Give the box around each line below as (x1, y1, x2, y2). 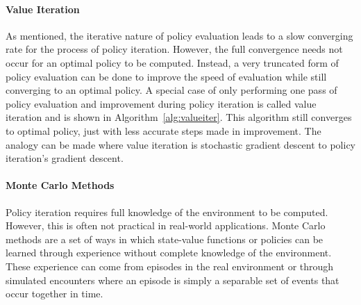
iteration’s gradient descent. (6, 151, 124, 165)
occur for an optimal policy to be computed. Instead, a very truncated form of (6, 55, 339, 69)
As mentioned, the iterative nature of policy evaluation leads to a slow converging (6, 28, 353, 42)
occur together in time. (6, 286, 103, 301)
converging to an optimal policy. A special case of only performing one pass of (6, 83, 337, 97)
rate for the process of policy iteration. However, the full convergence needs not (6, 42, 343, 56)
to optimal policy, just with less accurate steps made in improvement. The (6, 123, 321, 138)
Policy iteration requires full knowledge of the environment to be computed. (6, 204, 328, 219)
